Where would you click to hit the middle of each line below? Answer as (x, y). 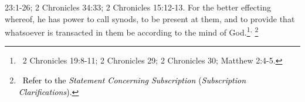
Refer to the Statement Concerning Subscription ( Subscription (134, 80)
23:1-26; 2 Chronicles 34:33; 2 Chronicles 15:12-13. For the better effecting (138, 7)
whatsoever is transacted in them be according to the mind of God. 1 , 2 (132, 31)
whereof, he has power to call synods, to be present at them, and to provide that (150, 18)
